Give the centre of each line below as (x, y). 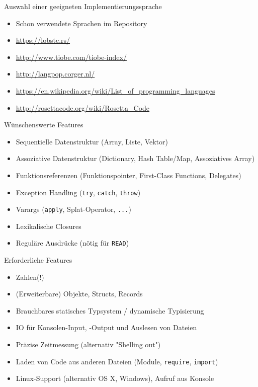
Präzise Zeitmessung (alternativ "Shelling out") (88, 344)
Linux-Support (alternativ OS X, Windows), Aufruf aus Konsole (115, 378)
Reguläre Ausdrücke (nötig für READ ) (72, 243)
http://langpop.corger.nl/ (55, 74)
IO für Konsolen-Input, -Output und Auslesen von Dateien (106, 327)
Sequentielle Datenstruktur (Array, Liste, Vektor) (92, 141)
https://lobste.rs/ (43, 40)
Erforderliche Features (38, 260)
